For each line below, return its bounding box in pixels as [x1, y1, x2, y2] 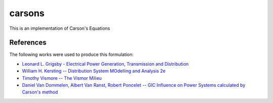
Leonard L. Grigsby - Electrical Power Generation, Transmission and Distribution [22, 61, 189, 67]
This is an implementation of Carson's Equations [9, 25, 110, 31]
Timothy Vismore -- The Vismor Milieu [22, 75, 102, 81]
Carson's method [22, 89, 58, 95]
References [9, 38, 47, 47]
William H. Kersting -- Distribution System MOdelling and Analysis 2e [22, 68, 166, 74]
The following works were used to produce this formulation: [9, 51, 134, 58]
